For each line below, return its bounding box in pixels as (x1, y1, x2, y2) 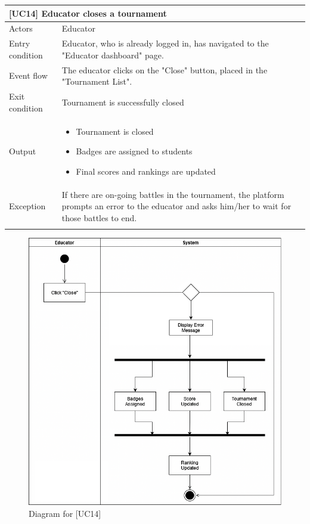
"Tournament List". (61, 75, 132, 88)
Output (9, 145, 36, 157)
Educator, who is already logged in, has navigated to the (61, 37, 269, 49)
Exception (9, 200, 46, 212)
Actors (9, 22, 33, 35)
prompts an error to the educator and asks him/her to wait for (61, 200, 292, 212)
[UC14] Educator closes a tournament (9, 7, 167, 19)
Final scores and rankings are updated (76, 165, 216, 177)
